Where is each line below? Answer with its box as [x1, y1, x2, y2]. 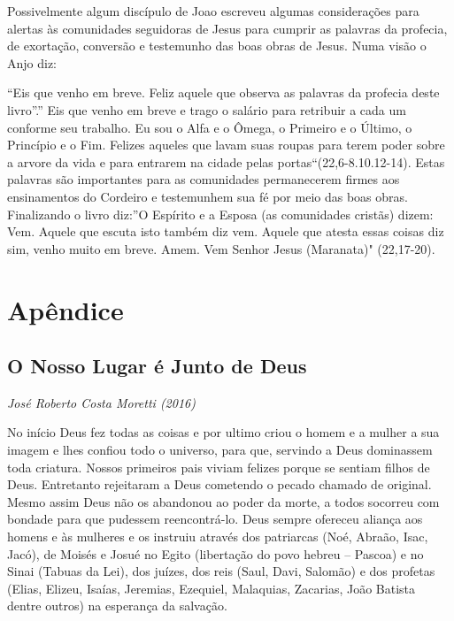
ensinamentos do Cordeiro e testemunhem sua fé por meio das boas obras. [7, 187, 408, 205]
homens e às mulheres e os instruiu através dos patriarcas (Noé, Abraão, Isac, [7, 527, 428, 546]
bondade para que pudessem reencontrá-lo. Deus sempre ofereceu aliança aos [7, 510, 423, 528]
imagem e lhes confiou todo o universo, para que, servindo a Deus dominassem [7, 441, 433, 459]
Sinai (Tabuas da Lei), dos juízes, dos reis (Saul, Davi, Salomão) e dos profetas [7, 562, 435, 580]
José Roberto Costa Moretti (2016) [7, 393, 196, 411]
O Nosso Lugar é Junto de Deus [7, 352, 307, 379]
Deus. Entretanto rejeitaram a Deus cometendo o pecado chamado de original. [7, 475, 432, 494]
